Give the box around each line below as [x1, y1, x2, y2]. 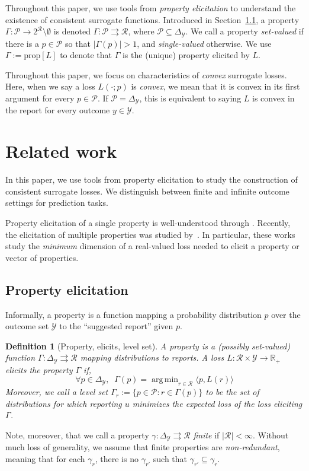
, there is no [95, 453, 139, 464]
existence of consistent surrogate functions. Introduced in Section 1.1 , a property [5, 13, 300, 26]
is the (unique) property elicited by [122, 49, 250, 61]
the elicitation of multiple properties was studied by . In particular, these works [5, 228, 295, 240]
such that [153, 453, 188, 464]
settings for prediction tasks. [5, 196, 108, 209]
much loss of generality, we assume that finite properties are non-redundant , [5, 441, 280, 453]
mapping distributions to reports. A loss [80, 351, 224, 364]
